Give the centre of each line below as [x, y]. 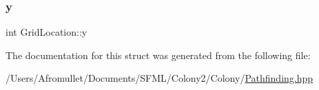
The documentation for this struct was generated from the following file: [158, 55]
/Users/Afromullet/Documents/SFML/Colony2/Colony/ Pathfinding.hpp [159, 78]
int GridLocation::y [47, 32]
